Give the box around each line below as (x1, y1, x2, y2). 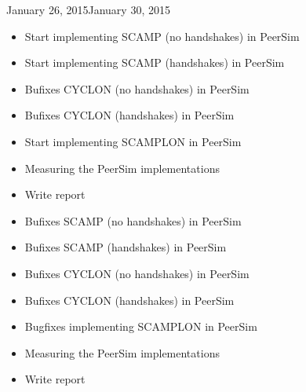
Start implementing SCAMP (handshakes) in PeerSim (24, 54, 285, 71)
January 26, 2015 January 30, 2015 (6, 2, 170, 17)
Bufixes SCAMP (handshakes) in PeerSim (24, 239, 227, 255)
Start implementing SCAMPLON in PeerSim (24, 133, 242, 149)
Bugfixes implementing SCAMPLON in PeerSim (24, 318, 257, 335)
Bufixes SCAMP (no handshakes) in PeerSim (24, 212, 242, 229)
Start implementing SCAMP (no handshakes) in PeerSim (24, 27, 300, 44)
